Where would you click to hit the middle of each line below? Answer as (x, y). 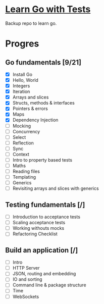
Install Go (22, 74)
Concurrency (26, 131)
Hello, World (25, 80)
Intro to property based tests (42, 160)
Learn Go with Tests (48, 9)
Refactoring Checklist (35, 234)
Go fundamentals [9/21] (43, 62)
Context (21, 154)
